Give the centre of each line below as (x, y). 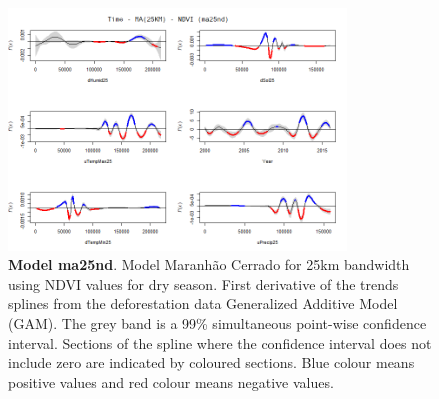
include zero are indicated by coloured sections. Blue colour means (211, 362)
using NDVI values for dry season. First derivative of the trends (203, 283)
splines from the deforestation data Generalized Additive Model (203, 303)
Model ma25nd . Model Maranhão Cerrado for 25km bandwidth (209, 264)
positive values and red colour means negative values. (171, 381)
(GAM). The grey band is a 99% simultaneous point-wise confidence (217, 323)
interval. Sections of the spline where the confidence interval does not (220, 342)
